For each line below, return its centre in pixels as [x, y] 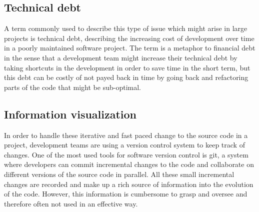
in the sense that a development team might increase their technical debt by [121, 57]
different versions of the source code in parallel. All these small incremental [119, 174]
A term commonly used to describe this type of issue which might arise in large [126, 28]
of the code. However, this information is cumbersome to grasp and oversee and [126, 194]
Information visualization [70, 114]
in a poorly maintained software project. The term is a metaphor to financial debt [130, 48]
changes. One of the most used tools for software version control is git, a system [126, 154]
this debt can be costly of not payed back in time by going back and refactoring [126, 77]
